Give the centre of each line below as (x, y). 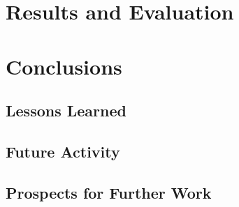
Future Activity (63, 151)
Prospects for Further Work (109, 192)
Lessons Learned (66, 110)
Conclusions (64, 66)
